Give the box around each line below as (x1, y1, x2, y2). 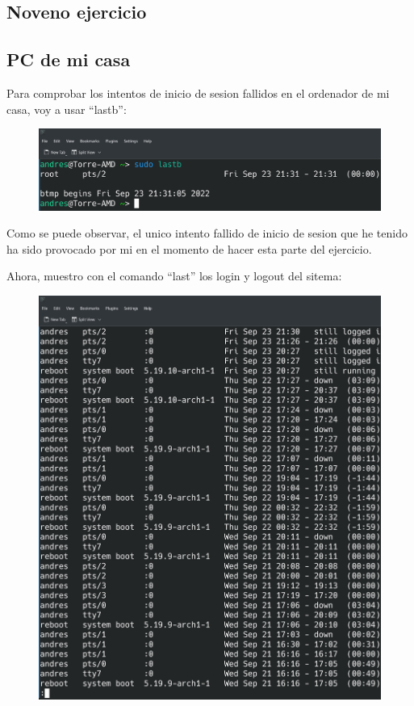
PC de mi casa (6, 47, 131, 72)
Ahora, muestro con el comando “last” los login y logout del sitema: (6, 267, 342, 284)
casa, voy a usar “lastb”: (6, 100, 127, 117)
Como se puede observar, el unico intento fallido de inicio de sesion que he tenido (6, 225, 408, 242)
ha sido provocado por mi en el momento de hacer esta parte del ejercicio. (6, 240, 372, 257)
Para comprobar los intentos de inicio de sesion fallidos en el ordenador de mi (6, 84, 390, 101)
